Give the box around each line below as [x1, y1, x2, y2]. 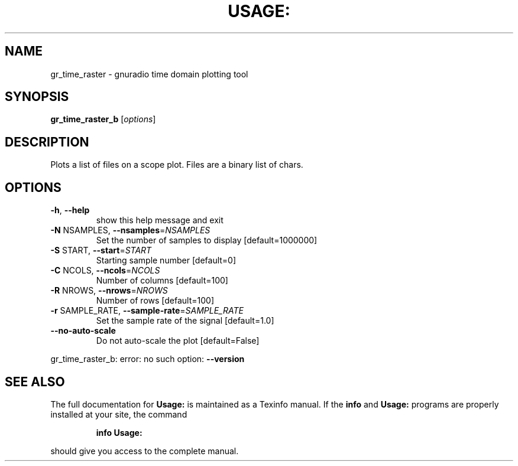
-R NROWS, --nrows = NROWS [50, 285, 168, 296]
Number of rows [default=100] [96, 295, 214, 306]
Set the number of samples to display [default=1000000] [96, 235, 318, 246]
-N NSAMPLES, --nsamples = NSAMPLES [50, 225, 211, 236]
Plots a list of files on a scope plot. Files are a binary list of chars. [50, 159, 303, 170]
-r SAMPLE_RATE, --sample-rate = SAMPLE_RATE [50, 305, 244, 316]
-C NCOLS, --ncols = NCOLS [50, 265, 160, 276]
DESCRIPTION [5, 134, 89, 149]
